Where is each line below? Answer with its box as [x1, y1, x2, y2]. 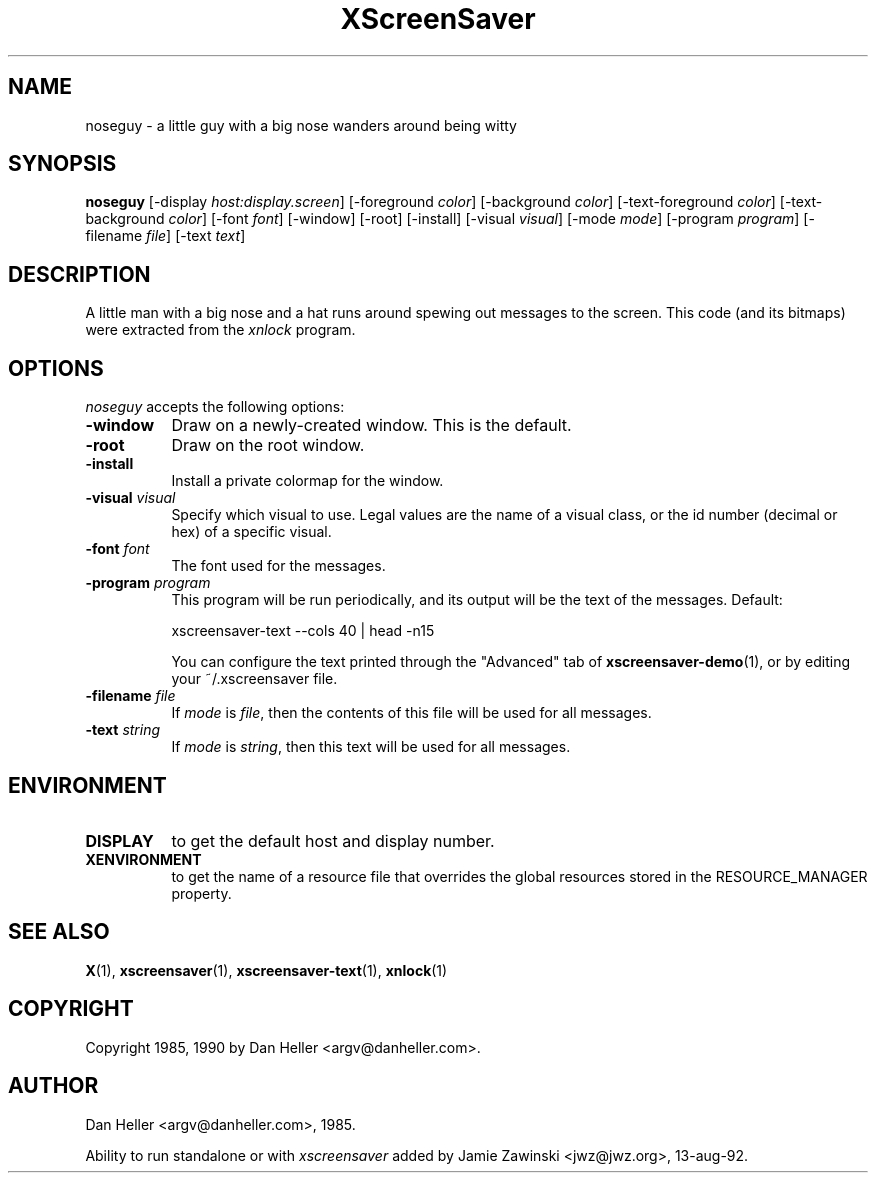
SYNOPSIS [8, 151, 117, 177]
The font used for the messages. [171, 557, 386, 575]
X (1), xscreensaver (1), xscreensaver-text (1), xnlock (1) [85, 961, 448, 979]
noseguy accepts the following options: [85, 398, 345, 416]
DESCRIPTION [8, 261, 151, 287]
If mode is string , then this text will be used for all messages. [171, 738, 571, 756]
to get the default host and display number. [171, 830, 495, 851]
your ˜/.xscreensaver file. [171, 670, 338, 688]
